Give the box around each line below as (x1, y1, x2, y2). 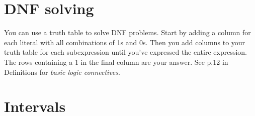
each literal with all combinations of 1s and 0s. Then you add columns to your (4, 37, 245, 47)
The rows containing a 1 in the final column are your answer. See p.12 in (4, 56, 228, 67)
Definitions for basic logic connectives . (4, 66, 120, 77)
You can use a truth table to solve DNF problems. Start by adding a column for (4, 27, 251, 38)
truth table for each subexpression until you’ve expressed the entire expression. (4, 47, 247, 57)
